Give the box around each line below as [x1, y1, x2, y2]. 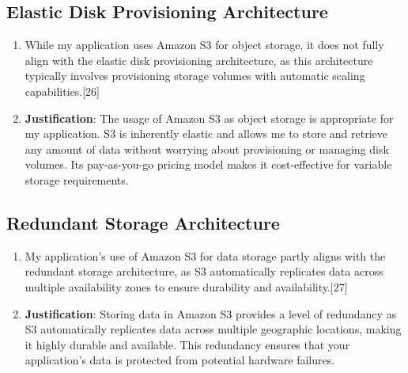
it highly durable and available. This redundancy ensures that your [25, 336, 350, 352]
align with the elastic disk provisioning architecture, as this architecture [25, 51, 373, 68]
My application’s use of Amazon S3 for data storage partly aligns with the [25, 247, 386, 264]
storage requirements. [25, 171, 129, 188]
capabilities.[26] [25, 82, 100, 99]
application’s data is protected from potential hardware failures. [25, 352, 335, 368]
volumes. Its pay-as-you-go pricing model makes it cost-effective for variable [25, 156, 392, 173]
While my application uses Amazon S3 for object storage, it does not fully [25, 36, 384, 53]
